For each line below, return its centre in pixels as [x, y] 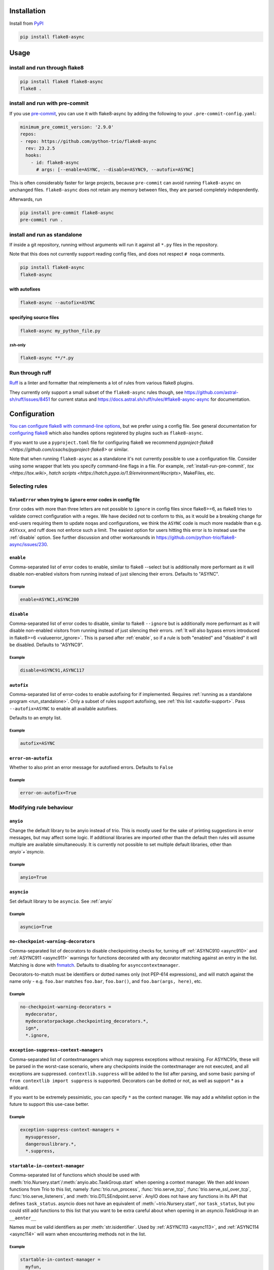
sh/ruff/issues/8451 [30, 399]
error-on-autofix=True [48, 793]
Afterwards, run [26, 199]
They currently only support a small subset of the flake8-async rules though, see [96, 392]
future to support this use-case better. [49, 1104]
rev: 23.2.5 [40, 148]
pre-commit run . [42, 220]
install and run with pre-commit [49, 103]
